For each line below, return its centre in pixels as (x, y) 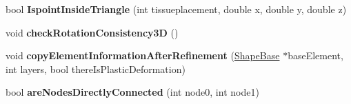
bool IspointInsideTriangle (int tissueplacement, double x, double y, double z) (176, 9)
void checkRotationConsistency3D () (92, 32)
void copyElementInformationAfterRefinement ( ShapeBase (143, 55)
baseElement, (315, 55)
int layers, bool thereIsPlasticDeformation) (96, 69)
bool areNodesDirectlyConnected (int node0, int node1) (132, 92)
